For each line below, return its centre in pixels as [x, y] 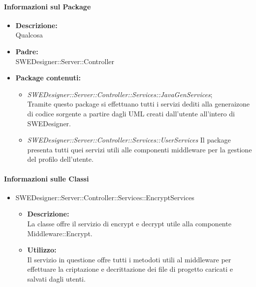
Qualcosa [29, 35]
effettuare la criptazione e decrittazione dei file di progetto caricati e [130, 269]
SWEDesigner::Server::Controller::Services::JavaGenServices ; [120, 94]
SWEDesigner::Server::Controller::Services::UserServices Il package [129, 140]
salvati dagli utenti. [56, 278]
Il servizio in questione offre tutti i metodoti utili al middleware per [129, 259]
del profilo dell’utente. [60, 159]
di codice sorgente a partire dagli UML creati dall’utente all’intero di [131, 113]
